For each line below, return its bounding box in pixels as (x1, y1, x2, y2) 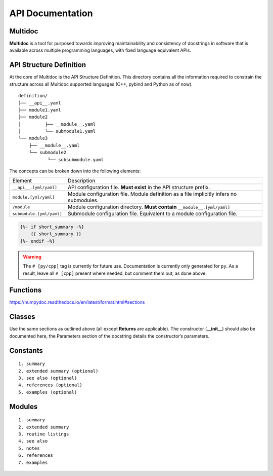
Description (67, 177, 96, 185)
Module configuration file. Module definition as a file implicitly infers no (67, 191, 237, 198)
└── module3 (18, 135, 48, 141)
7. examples (18, 459, 48, 465)
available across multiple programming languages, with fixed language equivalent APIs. (9, 47, 192, 53)
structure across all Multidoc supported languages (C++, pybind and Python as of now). (9, 81, 193, 87)
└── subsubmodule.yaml (47, 157, 104, 162)
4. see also (18, 438, 48, 444)
